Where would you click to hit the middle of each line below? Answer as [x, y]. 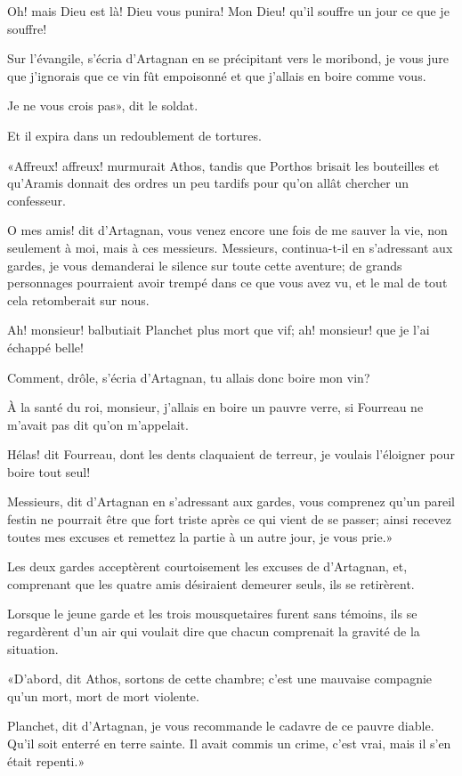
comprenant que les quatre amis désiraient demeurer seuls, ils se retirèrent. [211, 583]
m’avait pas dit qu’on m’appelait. [98, 424]
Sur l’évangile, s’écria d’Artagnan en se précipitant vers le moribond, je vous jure [228, 58]
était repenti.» [46, 760]
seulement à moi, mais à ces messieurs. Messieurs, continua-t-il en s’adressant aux [230, 247]
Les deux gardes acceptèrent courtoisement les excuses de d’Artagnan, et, [207, 566]
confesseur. [36, 200]
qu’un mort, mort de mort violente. [103, 695]
